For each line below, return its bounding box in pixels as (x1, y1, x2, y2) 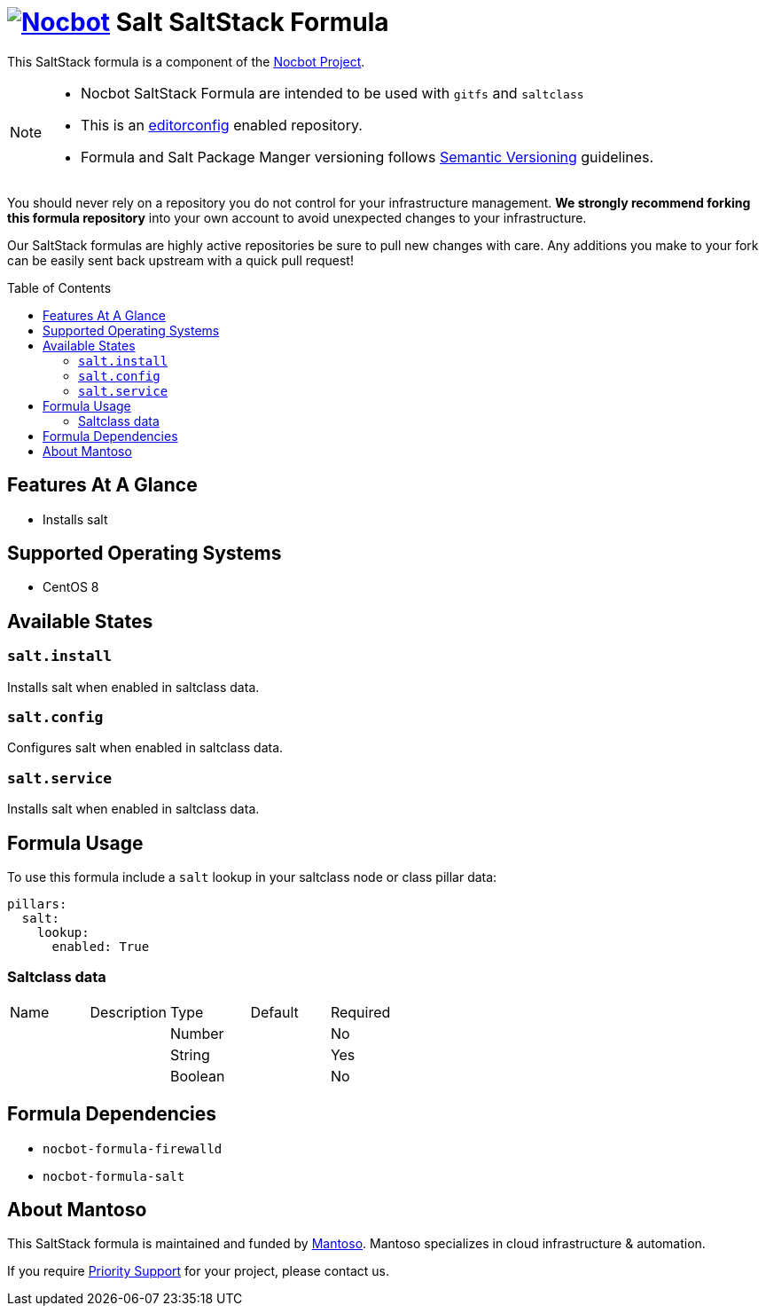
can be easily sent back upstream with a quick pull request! (7, 252, 354, 268)
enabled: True (51, 940, 150, 954)
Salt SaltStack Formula (115, 7, 389, 37)
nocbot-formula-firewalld (43, 1141, 223, 1156)
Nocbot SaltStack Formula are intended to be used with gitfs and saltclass (81, 83, 584, 102)
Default (250, 1002, 299, 1021)
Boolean (169, 1066, 225, 1085)
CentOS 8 (43, 579, 99, 595)
